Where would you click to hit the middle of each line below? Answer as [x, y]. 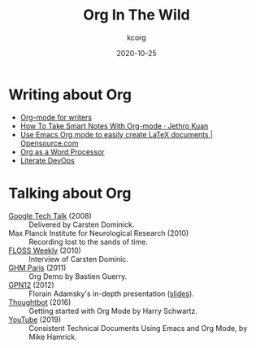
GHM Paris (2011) [37, 268]
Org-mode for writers [56, 117]
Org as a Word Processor [63, 151]
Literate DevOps [47, 160]
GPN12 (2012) [31, 285]
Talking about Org [70, 193]
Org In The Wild [137, 15]
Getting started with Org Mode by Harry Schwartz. [113, 311]
